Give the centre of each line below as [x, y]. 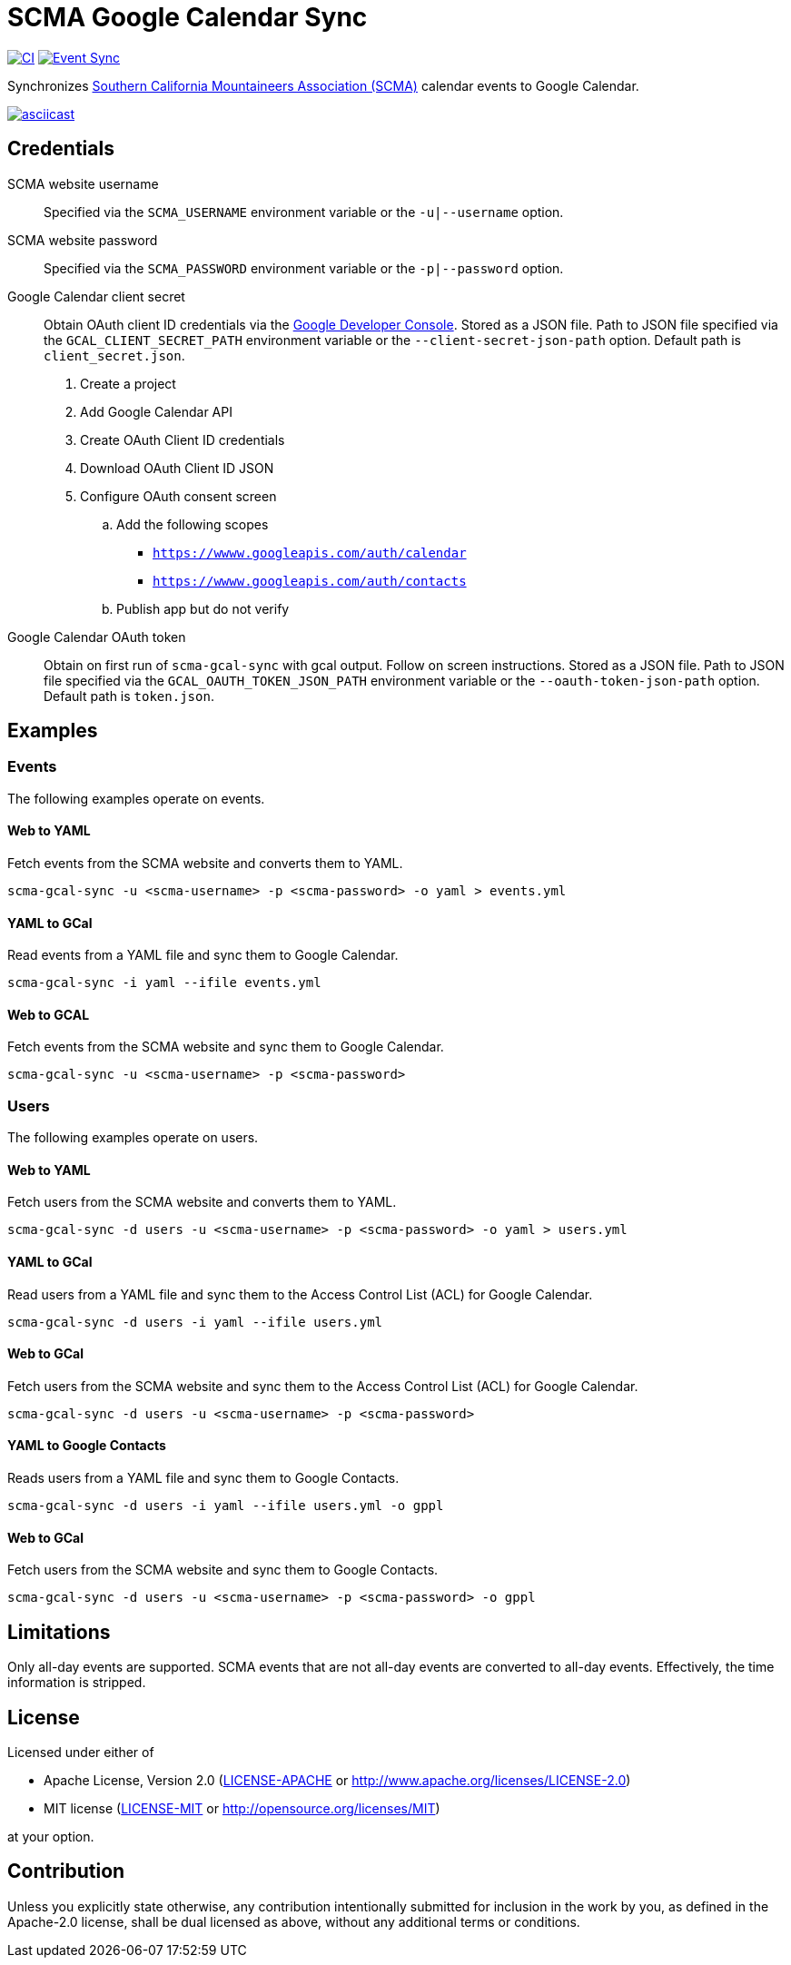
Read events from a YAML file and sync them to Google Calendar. [203, 955]
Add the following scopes [193, 524]
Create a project [128, 383]
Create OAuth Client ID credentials [183, 439]
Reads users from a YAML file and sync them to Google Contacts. [203, 1478]
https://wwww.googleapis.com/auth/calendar [310, 553]
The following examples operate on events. [136, 798]
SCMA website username [83, 183]
